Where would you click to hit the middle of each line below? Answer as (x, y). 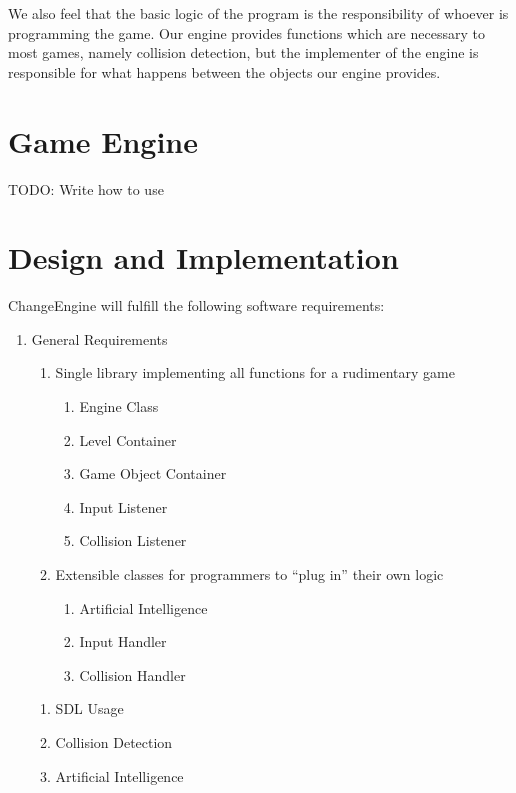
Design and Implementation (203, 257)
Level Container (128, 439)
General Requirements (99, 338)
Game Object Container (153, 473)
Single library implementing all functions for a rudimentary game (255, 372)
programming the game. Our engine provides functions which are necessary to (246, 32)
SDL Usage (89, 708)
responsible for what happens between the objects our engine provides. (224, 71)
